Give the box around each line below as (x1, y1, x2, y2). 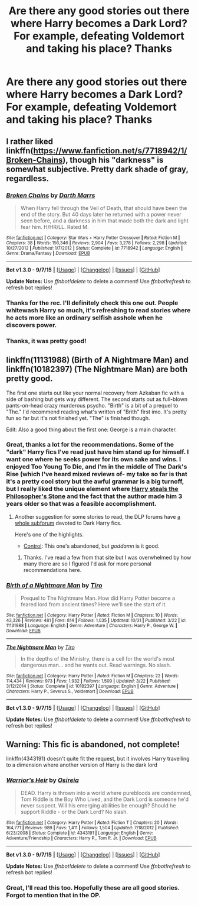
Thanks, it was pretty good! (6, 337, 87, 345)
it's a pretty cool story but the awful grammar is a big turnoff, (6, 477, 184, 486)
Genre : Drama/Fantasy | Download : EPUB (6, 250, 90, 256)
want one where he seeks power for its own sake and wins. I (6, 455, 181, 464)
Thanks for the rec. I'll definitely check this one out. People (6, 299, 179, 307)
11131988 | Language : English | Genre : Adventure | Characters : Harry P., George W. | (6, 623, 178, 629)
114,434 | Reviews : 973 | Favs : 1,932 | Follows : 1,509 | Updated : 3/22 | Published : (6, 678, 171, 684)
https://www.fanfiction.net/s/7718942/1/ (33, 146, 187, 156)
